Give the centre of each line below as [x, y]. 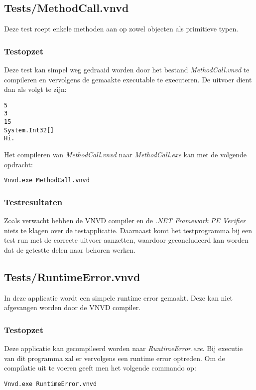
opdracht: [19, 164]
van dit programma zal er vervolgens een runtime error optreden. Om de [115, 358]
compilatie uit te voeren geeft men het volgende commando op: [100, 368]
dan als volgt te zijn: [35, 89]
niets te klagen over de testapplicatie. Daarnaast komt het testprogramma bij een [128, 230]
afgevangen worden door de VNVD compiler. [72, 307]
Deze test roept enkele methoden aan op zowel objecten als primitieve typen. [121, 29]
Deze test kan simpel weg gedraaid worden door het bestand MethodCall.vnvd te [127, 70]
